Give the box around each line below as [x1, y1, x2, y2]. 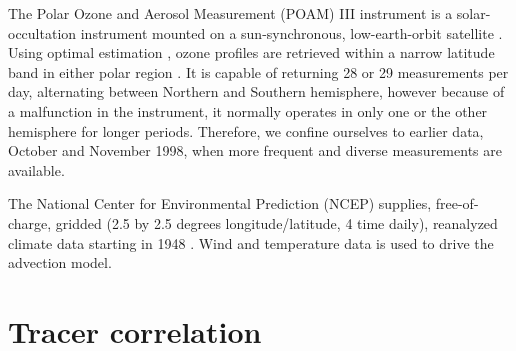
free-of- [435, 193, 479, 214]
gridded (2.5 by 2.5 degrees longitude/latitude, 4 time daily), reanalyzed [55, 212, 498, 233]
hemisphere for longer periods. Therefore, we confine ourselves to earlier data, [8, 120, 484, 141]
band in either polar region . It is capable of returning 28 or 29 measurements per [8, 61, 509, 82]
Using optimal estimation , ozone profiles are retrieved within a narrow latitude [8, 42, 495, 63]
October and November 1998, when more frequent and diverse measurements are [8, 140, 502, 161]
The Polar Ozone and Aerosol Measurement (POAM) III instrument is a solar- [8, 3, 491, 23]
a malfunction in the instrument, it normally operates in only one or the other [8, 100, 488, 121]
